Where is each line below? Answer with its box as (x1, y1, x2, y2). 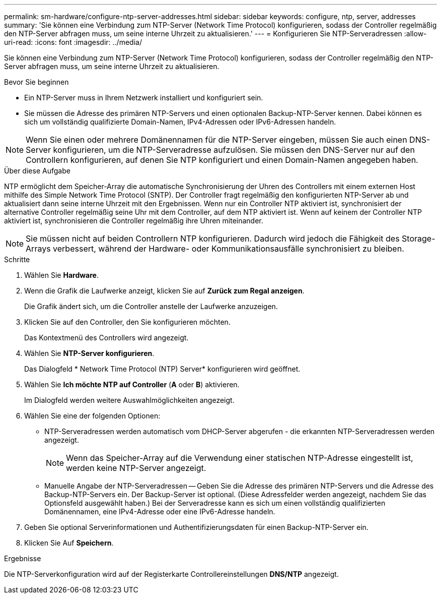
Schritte (4, 255, 30, 264)
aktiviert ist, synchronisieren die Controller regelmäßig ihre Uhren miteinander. (4, 216, 263, 225)
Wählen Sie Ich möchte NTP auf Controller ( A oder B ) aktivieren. (24, 380, 240, 389)
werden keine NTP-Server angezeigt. (66, 463, 206, 473)
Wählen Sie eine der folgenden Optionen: (24, 411, 161, 420)
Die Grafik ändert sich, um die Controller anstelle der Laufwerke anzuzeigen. (24, 302, 278, 311)
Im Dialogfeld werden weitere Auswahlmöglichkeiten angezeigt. (24, 396, 235, 404)
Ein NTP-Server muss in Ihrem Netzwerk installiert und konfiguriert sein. (24, 93, 263, 102)
